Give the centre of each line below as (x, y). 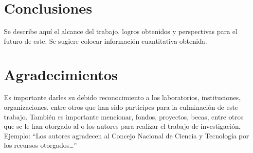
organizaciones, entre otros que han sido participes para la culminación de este (121, 107)
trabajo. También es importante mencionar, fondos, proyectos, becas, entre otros (124, 116)
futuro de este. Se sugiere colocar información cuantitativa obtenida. (106, 41)
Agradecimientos (61, 74)
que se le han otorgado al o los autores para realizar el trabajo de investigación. (122, 126)
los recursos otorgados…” (41, 145)
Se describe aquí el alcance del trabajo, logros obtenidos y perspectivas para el (121, 31)
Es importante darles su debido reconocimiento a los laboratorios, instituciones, (122, 97)
